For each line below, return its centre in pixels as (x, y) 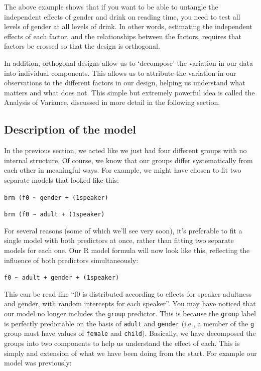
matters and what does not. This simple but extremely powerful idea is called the (129, 92)
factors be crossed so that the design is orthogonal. (82, 46)
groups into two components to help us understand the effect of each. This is (122, 343)
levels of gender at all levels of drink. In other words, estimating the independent (128, 26)
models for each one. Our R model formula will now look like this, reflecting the (127, 250)
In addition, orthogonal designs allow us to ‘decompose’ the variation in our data (128, 63)
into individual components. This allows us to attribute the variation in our (120, 73)
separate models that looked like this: (61, 179)
